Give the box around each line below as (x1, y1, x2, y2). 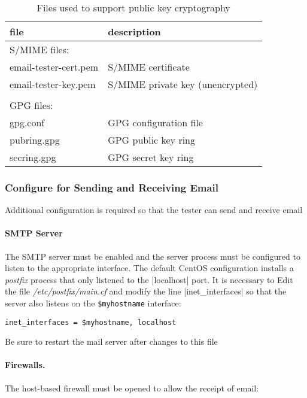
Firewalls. (5, 358, 45, 371)
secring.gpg (10, 150, 56, 164)
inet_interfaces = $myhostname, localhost (5, 318, 177, 327)
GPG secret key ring (108, 150, 194, 164)
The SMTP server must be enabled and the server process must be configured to (5, 250, 300, 262)
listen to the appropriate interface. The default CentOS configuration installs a (5, 262, 294, 274)
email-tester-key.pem (10, 77, 96, 91)
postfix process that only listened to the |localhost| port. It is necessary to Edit (5, 273, 293, 285)
